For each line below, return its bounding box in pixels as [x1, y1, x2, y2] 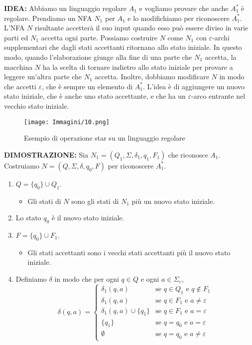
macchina [4, 61, 33, 72]
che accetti [4, 81, 36, 91]
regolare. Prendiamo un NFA [4, 12, 92, 23]
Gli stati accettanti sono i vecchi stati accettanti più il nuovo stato [27, 247, 231, 257]
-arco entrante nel [191, 91, 246, 101]
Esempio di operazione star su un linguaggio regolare [24, 133, 185, 143]
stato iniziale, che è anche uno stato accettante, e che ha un [4, 91, 186, 101]
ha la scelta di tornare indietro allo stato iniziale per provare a [42, 61, 233, 72]
